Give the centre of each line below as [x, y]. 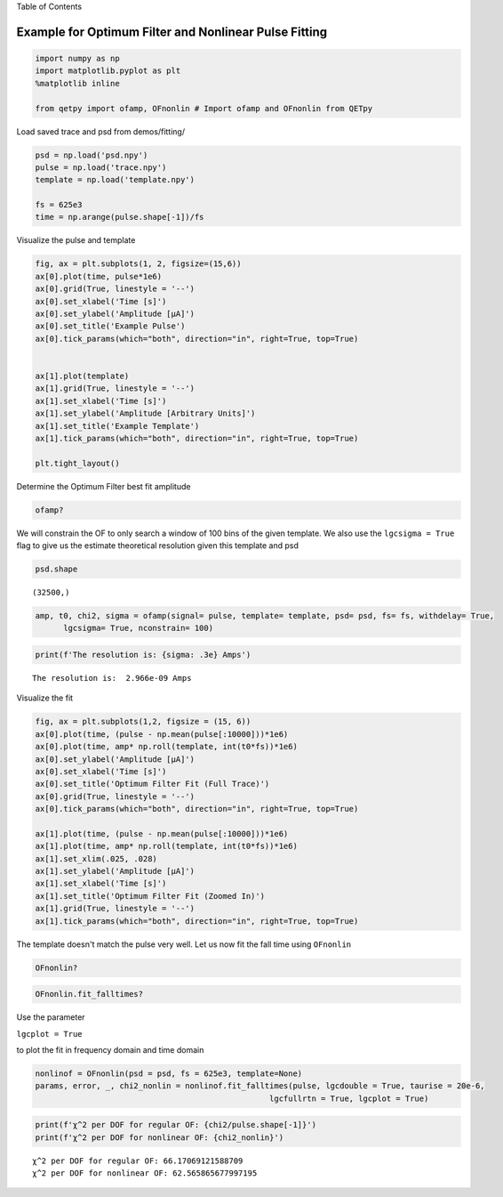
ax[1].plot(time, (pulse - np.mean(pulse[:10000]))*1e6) [162, 833]
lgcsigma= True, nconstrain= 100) [138, 628]
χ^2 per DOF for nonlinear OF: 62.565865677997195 [145, 1173]
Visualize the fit [45, 698]
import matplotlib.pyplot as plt [108, 71]
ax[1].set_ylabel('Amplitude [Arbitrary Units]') [145, 413]
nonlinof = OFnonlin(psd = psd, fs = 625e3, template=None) [169, 1073]
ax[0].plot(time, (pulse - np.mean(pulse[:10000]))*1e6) [162, 734]
